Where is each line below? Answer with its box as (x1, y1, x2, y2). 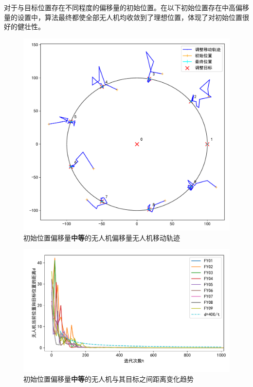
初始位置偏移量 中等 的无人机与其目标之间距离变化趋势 (23, 373, 194, 384)
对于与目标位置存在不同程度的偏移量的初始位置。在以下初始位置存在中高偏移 (4, 2, 249, 12)
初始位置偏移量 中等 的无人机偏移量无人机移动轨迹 (23, 232, 180, 242)
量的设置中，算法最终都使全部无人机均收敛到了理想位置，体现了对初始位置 (4, 12, 242, 22)
